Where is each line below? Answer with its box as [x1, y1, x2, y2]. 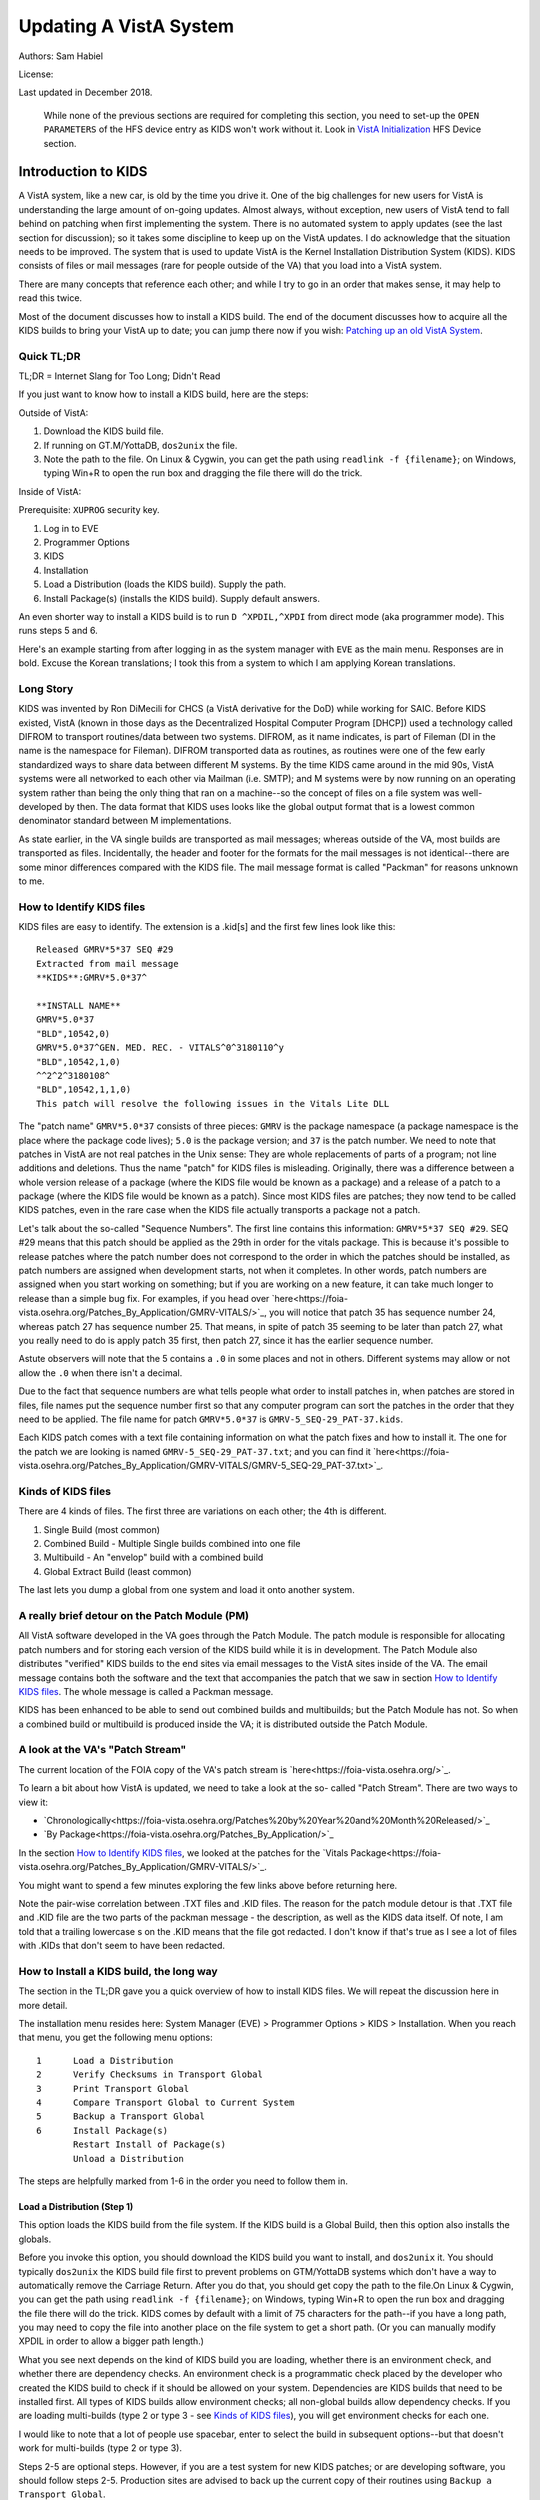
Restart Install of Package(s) [73, 2139, 227, 2150]
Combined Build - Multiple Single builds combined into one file [43, 1538, 301, 1550]
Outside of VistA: [18, 406, 89, 419]
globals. [18, 2233, 52, 2245]
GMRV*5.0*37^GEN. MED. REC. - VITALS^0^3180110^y [36, 1042, 285, 1054]
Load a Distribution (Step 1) [18, 2200, 134, 2212]
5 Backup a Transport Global [36, 2111, 205, 2122]
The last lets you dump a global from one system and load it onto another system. [18, 1584, 355, 1596]
